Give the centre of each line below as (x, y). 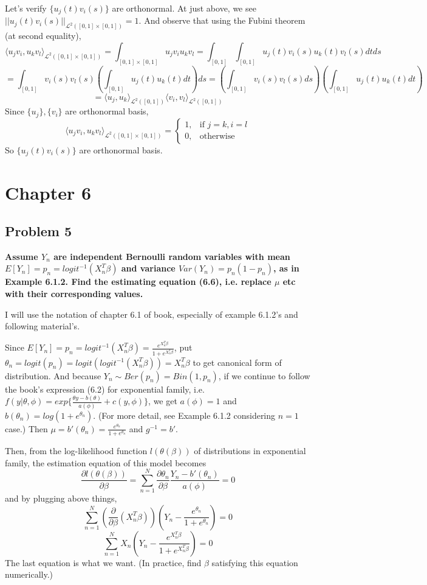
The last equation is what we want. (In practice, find (103, 562)
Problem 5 (38, 231)
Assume (22, 256)
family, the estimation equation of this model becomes (106, 462)
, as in (286, 268)
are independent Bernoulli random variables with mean (172, 256)
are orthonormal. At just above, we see (184, 8)
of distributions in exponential (250, 450)
